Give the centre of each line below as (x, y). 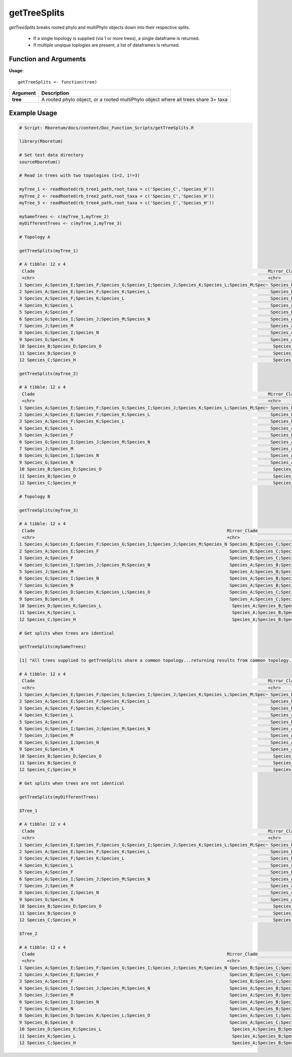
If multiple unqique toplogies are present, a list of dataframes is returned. (107, 45)
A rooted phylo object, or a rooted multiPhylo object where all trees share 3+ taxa (135, 100)
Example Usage (33, 113)
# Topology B (35, 496)
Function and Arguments (47, 59)
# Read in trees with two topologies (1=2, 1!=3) (80, 175)
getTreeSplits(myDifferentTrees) (59, 797)
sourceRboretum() (40, 162)
